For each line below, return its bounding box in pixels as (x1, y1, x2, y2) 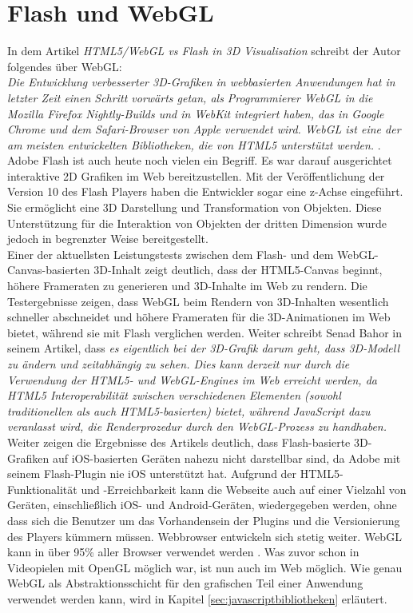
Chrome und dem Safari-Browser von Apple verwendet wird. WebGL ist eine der (7, 121, 401, 137)
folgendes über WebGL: (7, 58, 122, 74)
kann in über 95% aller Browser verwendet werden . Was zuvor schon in (7, 543, 359, 560)
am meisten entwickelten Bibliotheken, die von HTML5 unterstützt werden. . (7, 136, 381, 153)
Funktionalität (7, 480, 77, 497)
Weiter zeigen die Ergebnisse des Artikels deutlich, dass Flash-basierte (7, 433, 351, 450)
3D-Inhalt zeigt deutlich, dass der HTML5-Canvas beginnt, (93, 261, 383, 278)
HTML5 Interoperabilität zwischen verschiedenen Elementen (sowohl (7, 387, 341, 404)
